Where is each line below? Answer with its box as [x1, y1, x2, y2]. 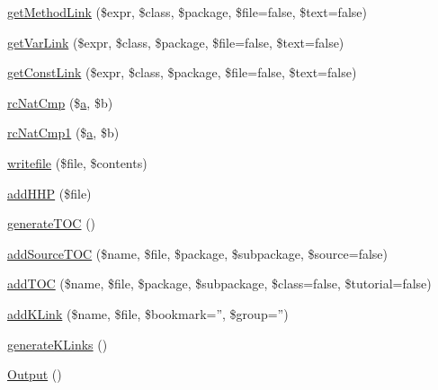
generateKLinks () [7, 334, 108, 353]
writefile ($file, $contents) [7, 153, 147, 172]
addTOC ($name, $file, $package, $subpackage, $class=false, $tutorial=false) [7, 274, 432, 293]
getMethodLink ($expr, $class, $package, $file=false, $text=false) [7, 3, 367, 21]
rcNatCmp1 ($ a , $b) [7, 123, 120, 142]
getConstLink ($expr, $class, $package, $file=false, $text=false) [7, 63, 357, 82]
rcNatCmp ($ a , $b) [7, 93, 113, 111]
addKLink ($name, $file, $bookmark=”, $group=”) [7, 304, 289, 323]
